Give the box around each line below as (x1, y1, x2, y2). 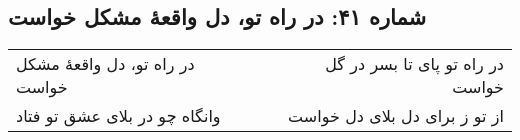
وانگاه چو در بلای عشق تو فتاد (16, 104, 221, 128)
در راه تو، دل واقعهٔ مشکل (16, 52, 195, 76)
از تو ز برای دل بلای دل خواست (288, 104, 504, 128)
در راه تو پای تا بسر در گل (325, 52, 504, 76)
